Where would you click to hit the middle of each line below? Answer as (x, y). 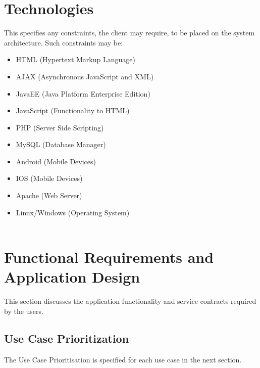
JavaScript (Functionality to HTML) (73, 110)
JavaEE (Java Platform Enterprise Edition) (83, 93)
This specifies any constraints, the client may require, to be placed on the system (129, 33)
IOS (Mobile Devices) (49, 178)
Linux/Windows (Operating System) (73, 212)
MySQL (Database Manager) (61, 144)
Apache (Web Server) (49, 195)
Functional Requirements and (109, 257)
